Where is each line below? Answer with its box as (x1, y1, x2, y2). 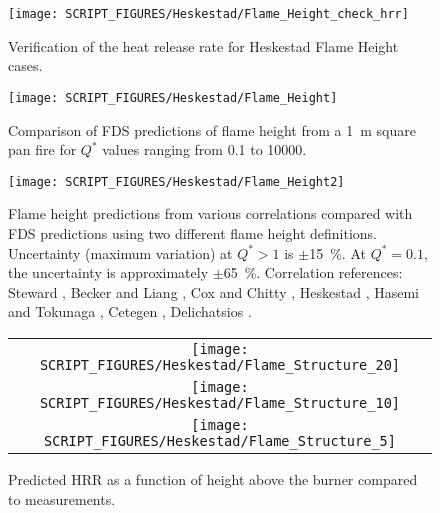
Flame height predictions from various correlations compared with (8, 203, 413, 224)
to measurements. (8, 488, 116, 509)
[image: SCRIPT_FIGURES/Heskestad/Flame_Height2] (8, 174, 345, 189)
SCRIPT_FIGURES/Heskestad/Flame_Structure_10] (39, 394, 401, 411)
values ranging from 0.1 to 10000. (102, 139, 307, 160)
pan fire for (8, 139, 77, 160)
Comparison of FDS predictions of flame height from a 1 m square (8, 119, 416, 140)
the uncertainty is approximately (8, 262, 209, 283)
